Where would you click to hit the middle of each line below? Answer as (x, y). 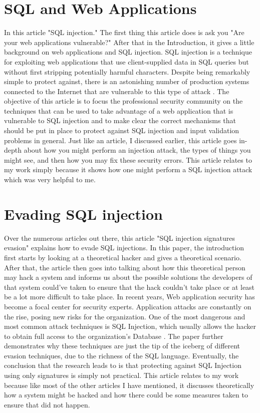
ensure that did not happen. (47, 404)
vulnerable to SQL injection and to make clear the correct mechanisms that (120, 120)
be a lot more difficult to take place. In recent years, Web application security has (129, 297)
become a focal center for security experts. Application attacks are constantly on (128, 306)
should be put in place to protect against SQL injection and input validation (122, 130)
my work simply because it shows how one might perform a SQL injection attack (128, 169)
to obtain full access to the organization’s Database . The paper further (114, 336)
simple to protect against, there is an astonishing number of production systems (127, 81)
